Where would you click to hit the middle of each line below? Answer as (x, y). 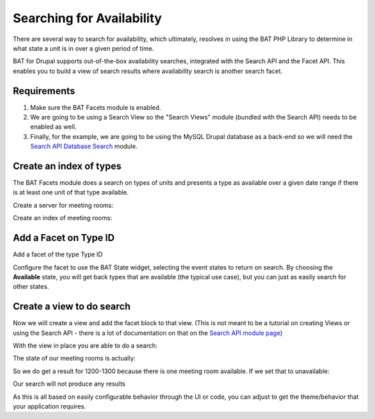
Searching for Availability (87, 18)
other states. (31, 287)
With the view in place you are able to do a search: (85, 346)
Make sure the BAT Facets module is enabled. (95, 107)
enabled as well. (53, 127)
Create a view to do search (72, 307)
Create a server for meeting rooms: (63, 205)
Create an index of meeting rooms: (62, 218)
